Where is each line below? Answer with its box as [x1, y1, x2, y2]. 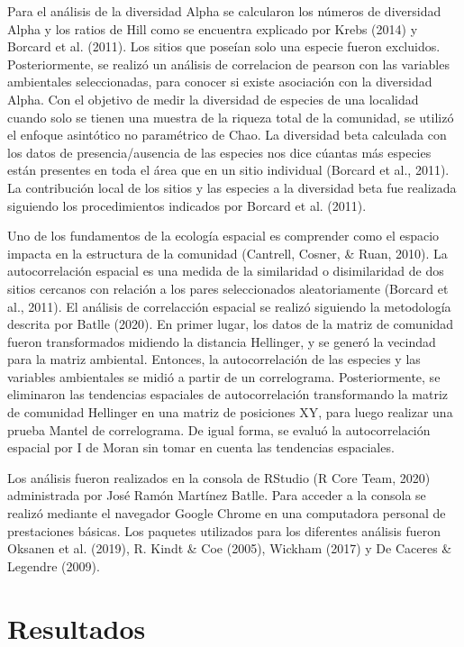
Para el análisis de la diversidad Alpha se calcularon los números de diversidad [7, 2, 441, 20]
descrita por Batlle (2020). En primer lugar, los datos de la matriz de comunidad [7, 314, 454, 333]
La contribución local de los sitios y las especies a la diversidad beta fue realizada [7, 178, 457, 196]
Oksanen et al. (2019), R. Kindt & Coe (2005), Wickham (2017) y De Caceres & [7, 539, 452, 558]
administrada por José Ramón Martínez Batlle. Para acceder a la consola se [7, 486, 426, 505]
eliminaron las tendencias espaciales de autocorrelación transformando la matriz [7, 385, 449, 404]
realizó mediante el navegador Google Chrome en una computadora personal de [7, 504, 446, 523]
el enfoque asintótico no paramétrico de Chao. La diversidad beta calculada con [7, 125, 447, 144]
